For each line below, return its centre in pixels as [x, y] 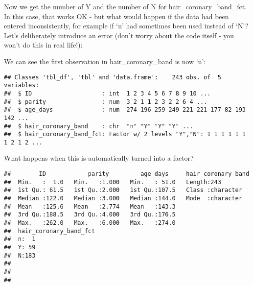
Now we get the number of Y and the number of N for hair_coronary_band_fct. [126, 6]
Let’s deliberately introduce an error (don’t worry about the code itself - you [119, 35]
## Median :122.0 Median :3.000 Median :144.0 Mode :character [123, 199]
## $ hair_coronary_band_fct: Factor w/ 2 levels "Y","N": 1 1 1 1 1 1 [125, 134]
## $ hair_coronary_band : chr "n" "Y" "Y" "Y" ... [99, 126]
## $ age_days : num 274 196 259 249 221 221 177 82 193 [125, 110]
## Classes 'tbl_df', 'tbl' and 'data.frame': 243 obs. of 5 [113, 77]
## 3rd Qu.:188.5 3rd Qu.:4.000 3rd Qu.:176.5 [90, 215]
